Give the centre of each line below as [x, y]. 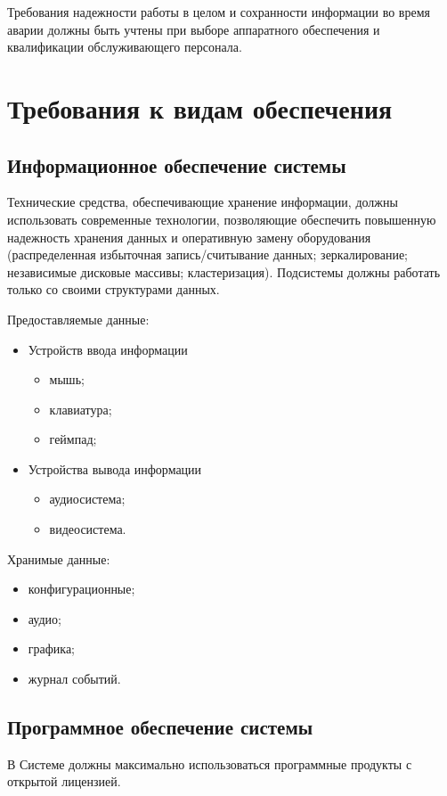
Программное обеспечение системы [160, 727]
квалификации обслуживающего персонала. [125, 47]
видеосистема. [88, 529]
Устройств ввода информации [108, 349]
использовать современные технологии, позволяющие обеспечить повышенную [222, 219]
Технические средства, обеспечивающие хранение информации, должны [203, 202]
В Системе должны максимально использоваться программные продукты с [210, 763]
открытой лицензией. [64, 781]
